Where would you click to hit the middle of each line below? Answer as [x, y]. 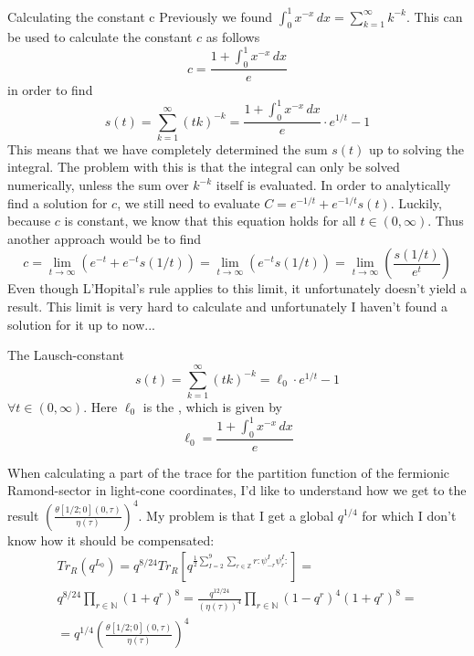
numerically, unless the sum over [98, 185]
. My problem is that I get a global [236, 515]
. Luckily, [416, 202]
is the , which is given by [212, 406]
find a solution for [58, 202]
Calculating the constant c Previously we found [140, 16]
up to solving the [416, 148]
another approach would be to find [105, 238]
